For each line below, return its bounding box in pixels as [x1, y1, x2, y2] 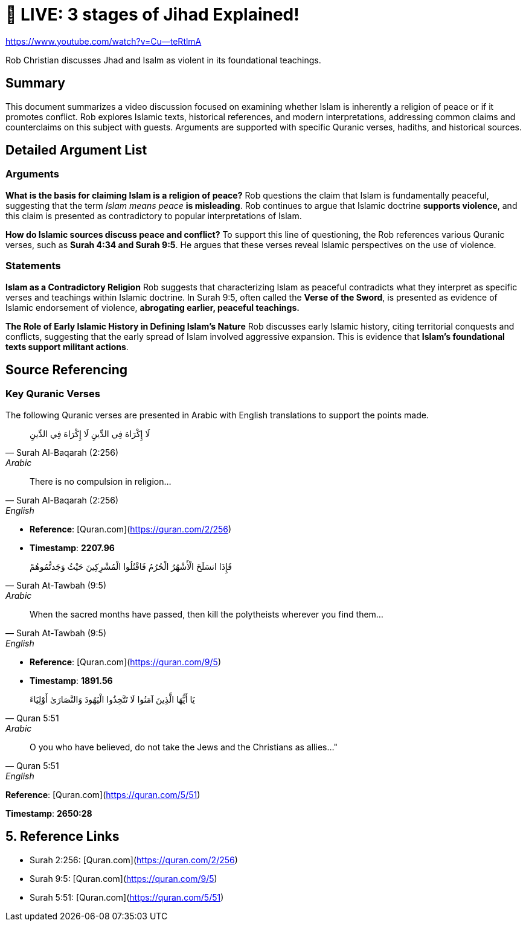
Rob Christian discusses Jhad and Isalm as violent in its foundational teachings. [5, 54, 321, 65]
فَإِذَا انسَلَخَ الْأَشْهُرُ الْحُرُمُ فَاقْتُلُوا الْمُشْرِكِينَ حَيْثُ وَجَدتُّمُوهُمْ [30, 561, 232, 572]
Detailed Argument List [5, 142, 147, 158]
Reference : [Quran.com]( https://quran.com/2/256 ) [30, 523, 232, 534]
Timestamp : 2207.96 [30, 542, 115, 553]
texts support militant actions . [5, 341, 129, 352]
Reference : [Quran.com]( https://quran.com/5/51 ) [5, 789, 200, 800]
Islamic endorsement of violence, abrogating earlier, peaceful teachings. [5, 302, 300, 313]
